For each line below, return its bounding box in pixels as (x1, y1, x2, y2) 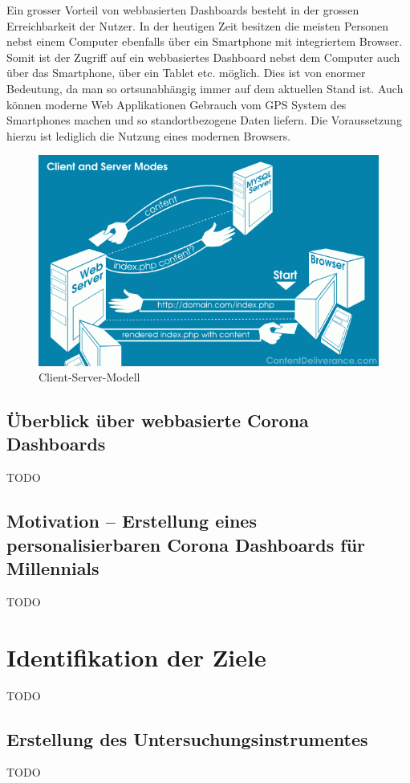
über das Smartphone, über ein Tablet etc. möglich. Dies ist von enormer (6, 64, 366, 81)
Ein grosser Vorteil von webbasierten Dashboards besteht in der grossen (6, 2, 359, 18)
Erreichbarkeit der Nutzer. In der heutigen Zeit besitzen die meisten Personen (6, 17, 389, 34)
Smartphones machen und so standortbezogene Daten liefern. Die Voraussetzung (6, 112, 402, 128)
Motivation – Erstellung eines (6, 508, 257, 533)
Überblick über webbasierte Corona (6, 408, 309, 433)
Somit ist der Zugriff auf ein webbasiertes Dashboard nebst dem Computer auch (6, 48, 400, 65)
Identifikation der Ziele (6, 640, 266, 673)
